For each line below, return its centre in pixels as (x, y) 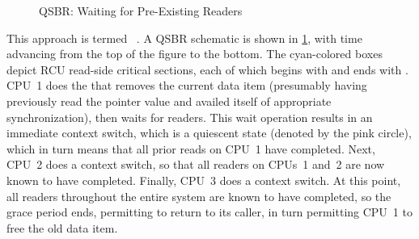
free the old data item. (62, 227)
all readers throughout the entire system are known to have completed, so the (199, 196)
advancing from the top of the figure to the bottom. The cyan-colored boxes (195, 54)
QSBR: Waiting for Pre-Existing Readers (141, 10)
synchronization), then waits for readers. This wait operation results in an (190, 117)
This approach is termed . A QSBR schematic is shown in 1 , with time (184, 38)
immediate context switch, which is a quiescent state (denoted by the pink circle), (209, 133)
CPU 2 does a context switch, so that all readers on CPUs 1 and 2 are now (196, 164)
